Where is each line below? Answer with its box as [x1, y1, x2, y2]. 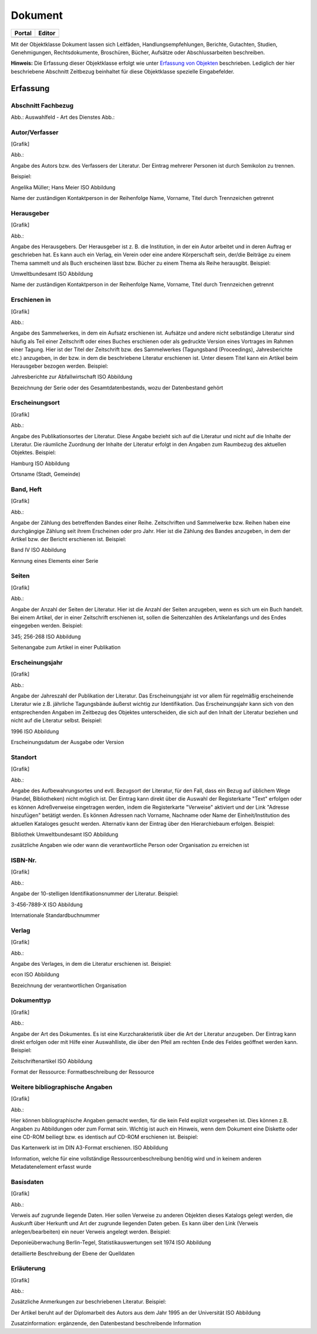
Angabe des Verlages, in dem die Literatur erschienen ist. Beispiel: [11, 960, 172, 967]
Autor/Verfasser [11, 128, 59, 136]
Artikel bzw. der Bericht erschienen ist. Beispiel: [11, 535, 126, 542]
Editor [38, 29, 56, 37]
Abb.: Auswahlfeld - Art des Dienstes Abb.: [11, 114, 115, 121]
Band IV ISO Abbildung [11, 546, 66, 553]
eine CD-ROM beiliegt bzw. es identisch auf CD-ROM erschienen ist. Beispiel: [11, 1133, 198, 1140]
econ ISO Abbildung [11, 971, 60, 978]
